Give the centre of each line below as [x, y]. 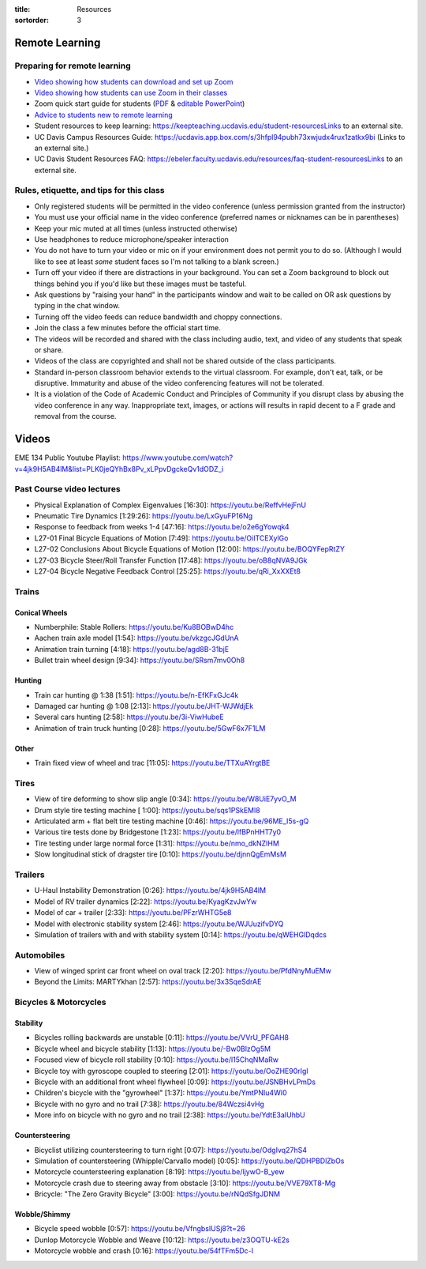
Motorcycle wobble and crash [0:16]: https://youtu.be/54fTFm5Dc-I [144, 1251]
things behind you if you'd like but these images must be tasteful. [140, 284]
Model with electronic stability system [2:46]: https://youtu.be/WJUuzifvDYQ [159, 924]
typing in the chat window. [77, 306]
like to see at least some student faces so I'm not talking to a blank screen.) [157, 262]
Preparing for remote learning [73, 66]
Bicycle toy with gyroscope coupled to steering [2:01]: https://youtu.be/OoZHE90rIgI [172, 1071]
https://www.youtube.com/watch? [178, 458]
